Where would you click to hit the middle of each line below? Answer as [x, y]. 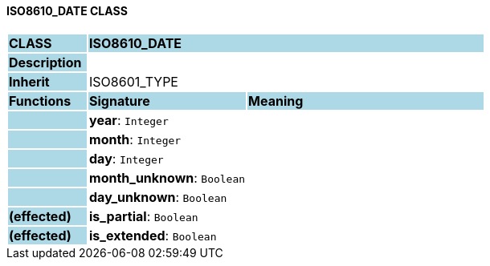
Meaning [276, 101]
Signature [120, 101]
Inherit [29, 81]
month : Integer [135, 139]
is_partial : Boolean [144, 216]
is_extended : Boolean [153, 235]
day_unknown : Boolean [158, 197]
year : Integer [129, 120]
